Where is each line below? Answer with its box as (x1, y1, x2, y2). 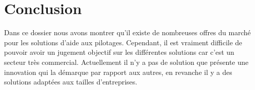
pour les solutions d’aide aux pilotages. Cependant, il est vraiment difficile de (4, 37, 242, 47)
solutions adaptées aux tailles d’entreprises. (4, 76, 138, 87)
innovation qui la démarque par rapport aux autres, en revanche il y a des (4, 66, 232, 77)
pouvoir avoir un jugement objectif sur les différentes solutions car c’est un (4, 47, 234, 57)
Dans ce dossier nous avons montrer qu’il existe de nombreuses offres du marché (4, 27, 251, 38)
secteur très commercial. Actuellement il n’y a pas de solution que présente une (4, 56, 249, 67)
